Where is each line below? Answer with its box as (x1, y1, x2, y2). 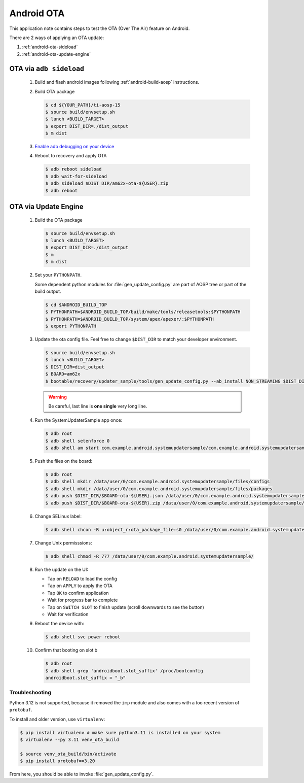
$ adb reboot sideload (45, 166, 102, 172)
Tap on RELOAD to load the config (47, 575, 118, 582)
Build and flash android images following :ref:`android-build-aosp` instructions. (34, 79, 200, 85)
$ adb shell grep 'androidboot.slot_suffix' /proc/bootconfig (45, 668, 203, 673)
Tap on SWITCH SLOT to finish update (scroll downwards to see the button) (47, 604, 205, 610)
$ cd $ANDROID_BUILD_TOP (45, 302, 107, 308)
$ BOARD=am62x (45, 371, 81, 377)
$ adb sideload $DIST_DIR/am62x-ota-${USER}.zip (45, 181, 169, 186)
